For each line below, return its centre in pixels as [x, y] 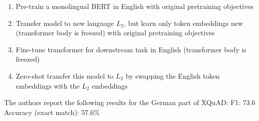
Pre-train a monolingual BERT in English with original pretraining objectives [134, 6]
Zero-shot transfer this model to [65, 75]
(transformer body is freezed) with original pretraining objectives [115, 33]
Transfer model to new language [65, 23]
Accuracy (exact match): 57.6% [52, 112]
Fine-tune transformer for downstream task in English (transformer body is [131, 49]
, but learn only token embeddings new [183, 23]
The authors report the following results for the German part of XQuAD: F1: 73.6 [130, 102]
